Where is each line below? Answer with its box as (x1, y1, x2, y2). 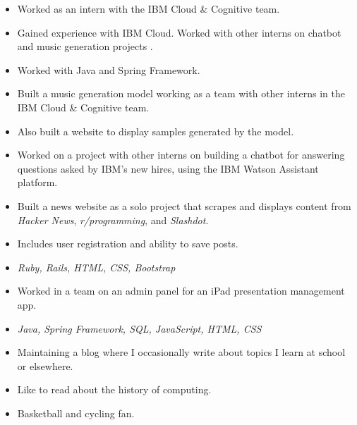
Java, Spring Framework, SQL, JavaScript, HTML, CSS (17, 321, 262, 335)
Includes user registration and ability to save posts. (17, 236, 238, 251)
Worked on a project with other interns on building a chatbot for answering (17, 147, 345, 162)
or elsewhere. (17, 358, 73, 373)
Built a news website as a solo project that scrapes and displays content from (17, 198, 351, 213)
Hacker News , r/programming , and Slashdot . (17, 212, 209, 227)
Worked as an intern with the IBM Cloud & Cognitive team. (17, 1, 280, 16)
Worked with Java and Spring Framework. (17, 62, 200, 77)
